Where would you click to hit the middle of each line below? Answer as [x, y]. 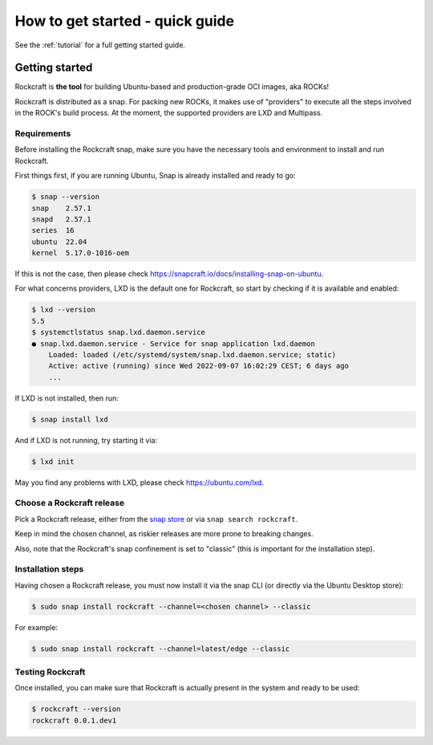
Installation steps [49, 569]
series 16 [53, 230]
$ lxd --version [64, 310]
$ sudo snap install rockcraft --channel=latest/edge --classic [161, 649]
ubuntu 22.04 [59, 242]
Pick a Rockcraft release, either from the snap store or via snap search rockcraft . [156, 519]
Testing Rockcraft [50, 672]
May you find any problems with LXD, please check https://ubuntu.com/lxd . [140, 482]
